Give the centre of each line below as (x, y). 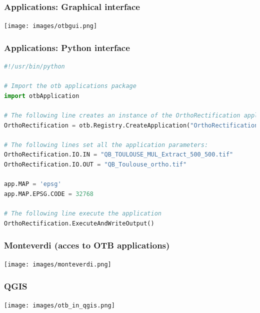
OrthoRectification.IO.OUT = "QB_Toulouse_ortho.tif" (95, 165)
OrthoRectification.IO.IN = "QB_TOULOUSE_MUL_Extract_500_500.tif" (119, 155)
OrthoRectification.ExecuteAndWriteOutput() (79, 223)
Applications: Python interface (67, 47)
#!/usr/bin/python (34, 67)
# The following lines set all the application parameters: (106, 145)
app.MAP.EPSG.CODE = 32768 (49, 194)
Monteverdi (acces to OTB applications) (87, 245)
